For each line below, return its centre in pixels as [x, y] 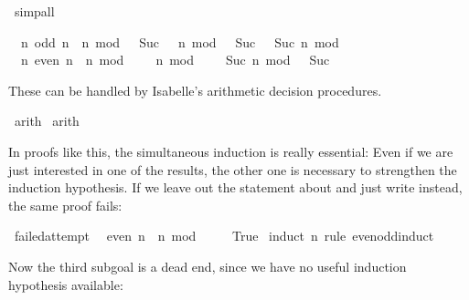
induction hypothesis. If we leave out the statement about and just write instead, [235, 187]
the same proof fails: [65, 205]
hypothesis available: [66, 284]
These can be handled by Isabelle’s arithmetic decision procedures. [195, 90]
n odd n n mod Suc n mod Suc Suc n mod [180, 41]
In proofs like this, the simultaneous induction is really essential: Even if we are [231, 151]
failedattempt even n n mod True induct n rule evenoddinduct [224, 236]
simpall [34, 11]
